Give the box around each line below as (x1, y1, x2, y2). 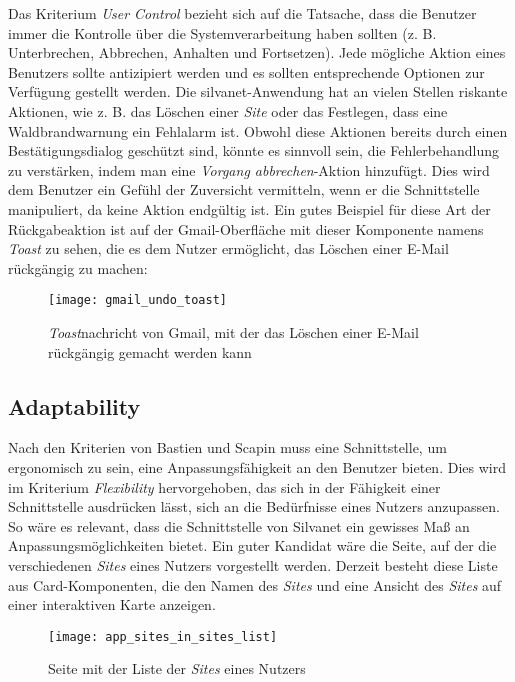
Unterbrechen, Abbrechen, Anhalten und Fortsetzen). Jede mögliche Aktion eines (8, 42, 506, 63)
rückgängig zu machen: (8, 257, 148, 278)
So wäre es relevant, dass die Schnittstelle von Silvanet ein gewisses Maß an (8, 515, 470, 536)
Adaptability (8, 390, 141, 421)
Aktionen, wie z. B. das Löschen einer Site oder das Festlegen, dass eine (8, 100, 448, 121)
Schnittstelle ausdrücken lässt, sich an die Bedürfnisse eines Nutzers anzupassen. (8, 496, 500, 517)
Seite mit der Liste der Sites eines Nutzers (48, 658, 306, 679)
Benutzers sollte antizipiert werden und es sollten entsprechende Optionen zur (8, 61, 485, 82)
